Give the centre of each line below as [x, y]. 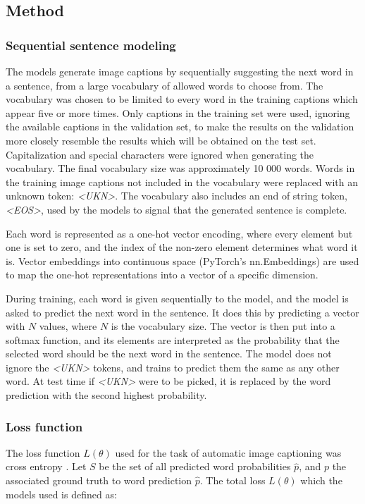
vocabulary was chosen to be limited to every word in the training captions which [182, 99]
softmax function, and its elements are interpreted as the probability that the [173, 339]
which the [321, 480]
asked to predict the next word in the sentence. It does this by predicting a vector [182, 312]
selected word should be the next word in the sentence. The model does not [169, 354]
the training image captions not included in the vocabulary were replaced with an [182, 182]
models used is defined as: [61, 494]
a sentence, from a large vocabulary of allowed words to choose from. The [165, 85]
